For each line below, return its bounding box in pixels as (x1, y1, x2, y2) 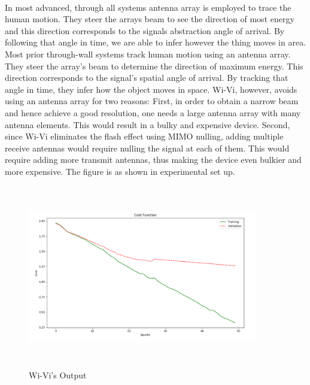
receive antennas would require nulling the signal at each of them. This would (5, 141, 290, 154)
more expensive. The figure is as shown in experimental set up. (5, 165, 235, 177)
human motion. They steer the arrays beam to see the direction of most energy (5, 13, 294, 25)
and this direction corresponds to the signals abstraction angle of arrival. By (5, 24, 285, 37)
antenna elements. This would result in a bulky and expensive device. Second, (5, 118, 290, 131)
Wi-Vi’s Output (29, 369, 87, 381)
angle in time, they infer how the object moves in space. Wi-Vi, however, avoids (5, 83, 297, 95)
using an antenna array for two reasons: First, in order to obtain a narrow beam (5, 95, 299, 107)
